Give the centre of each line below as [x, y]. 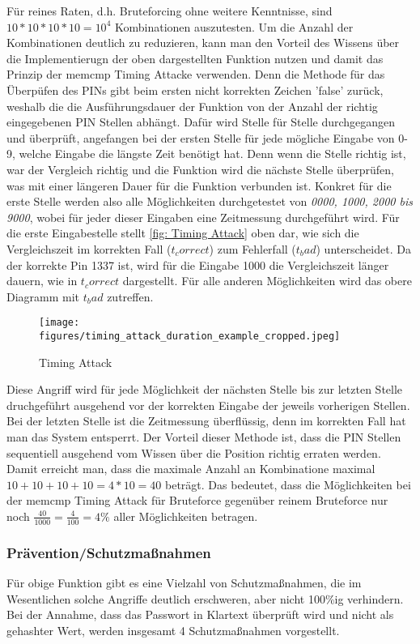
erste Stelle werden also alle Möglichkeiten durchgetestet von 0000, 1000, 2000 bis [210, 201]
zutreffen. [130, 296]
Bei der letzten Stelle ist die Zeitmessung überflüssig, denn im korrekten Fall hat [206, 421]
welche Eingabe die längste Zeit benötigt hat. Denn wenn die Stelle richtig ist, [212, 154]
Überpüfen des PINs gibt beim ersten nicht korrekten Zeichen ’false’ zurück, [195, 90]
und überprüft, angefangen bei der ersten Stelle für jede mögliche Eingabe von [201, 137]
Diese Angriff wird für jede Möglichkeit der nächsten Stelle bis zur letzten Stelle [205, 389]
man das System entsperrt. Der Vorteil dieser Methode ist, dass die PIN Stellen [204, 436]
